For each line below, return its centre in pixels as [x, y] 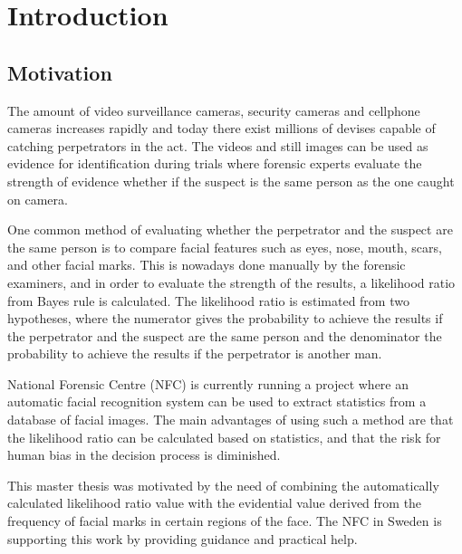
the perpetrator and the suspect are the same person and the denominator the [225, 335]
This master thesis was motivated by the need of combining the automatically [223, 485]
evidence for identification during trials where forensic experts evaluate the [215, 163]
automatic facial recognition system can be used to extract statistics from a [217, 401]
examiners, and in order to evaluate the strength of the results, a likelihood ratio [231, 282]
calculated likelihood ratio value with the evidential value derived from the [215, 503]
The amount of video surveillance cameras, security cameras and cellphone [214, 110]
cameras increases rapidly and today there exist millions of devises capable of [221, 128]
